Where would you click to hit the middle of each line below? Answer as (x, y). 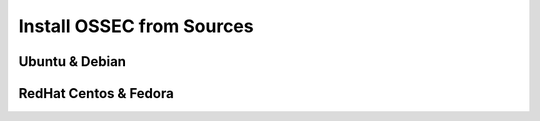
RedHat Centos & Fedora (96, 93)
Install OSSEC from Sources (136, 26)
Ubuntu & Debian (72, 61)
